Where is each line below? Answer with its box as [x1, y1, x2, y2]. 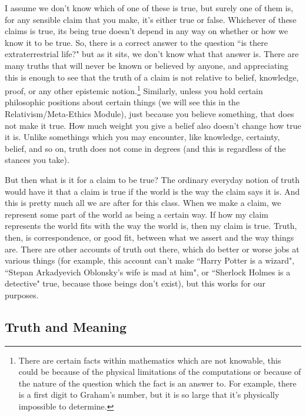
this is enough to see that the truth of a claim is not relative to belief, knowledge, [5, 71, 299, 83]
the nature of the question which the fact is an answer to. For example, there [18, 377, 297, 389]
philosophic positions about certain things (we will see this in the [5, 96, 240, 108]
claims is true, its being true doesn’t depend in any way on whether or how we [5, 25, 288, 37]
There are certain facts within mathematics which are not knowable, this [18, 354, 281, 366]
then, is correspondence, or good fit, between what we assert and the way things [5, 231, 294, 243]
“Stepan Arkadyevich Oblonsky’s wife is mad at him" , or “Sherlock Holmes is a [5, 265, 291, 278]
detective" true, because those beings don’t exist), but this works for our [5, 277, 265, 289]
